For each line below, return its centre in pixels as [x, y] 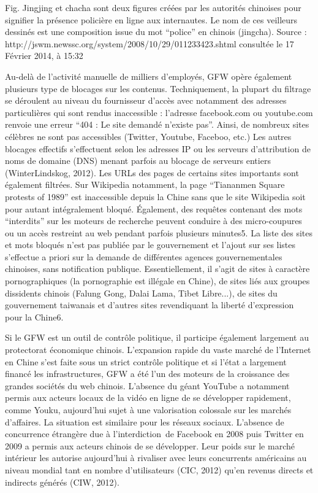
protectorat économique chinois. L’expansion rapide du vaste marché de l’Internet [158, 350]
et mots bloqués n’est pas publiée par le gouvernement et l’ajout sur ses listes [150, 245]
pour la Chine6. [34, 316]
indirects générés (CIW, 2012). [62, 482]
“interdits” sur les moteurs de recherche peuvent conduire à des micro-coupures [153, 221]
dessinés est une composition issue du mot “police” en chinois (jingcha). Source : [156, 32]
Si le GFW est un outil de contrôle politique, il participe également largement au [157, 337]
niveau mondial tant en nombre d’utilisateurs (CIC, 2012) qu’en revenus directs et [159, 469]
